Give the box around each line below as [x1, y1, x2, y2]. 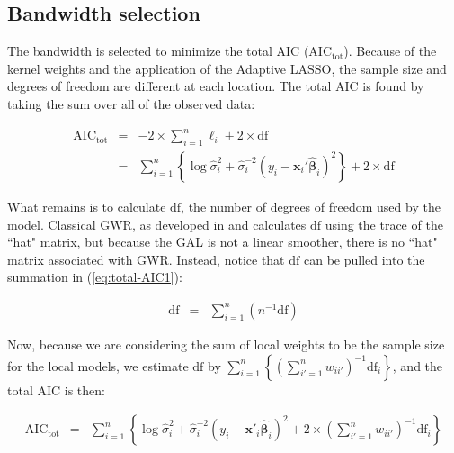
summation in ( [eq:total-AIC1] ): [7, 267, 182, 286]
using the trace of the [325, 214, 443, 233]
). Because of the [343, 41, 437, 60]
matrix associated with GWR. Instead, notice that [7, 249, 285, 268]
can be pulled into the [303, 249, 425, 268]
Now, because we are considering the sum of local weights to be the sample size [7, 334, 445, 353]
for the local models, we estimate [7, 356, 189, 375]
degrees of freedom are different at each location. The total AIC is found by [7, 77, 424, 95]
